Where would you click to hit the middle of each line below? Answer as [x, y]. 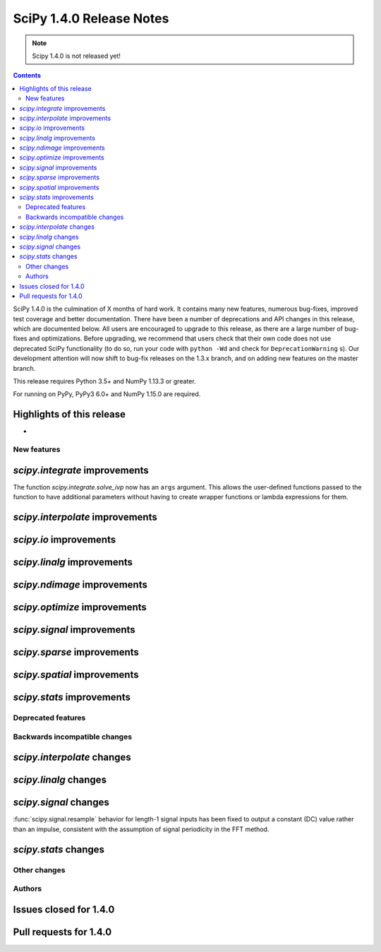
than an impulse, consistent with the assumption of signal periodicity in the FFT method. [141, 829]
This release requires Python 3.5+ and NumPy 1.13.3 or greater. [105, 381]
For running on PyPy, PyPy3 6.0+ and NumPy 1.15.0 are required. [107, 394]
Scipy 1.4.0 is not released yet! [77, 56]
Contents [27, 76]
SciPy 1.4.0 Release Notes [91, 18]
